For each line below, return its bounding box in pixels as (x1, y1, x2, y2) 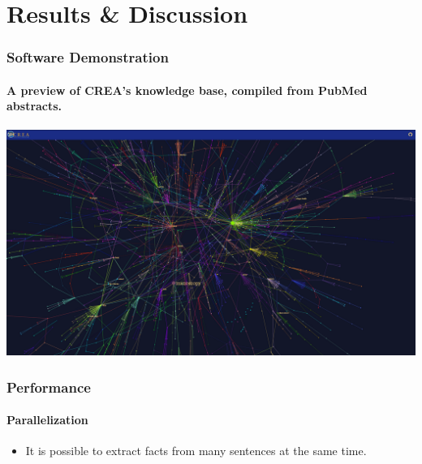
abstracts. (6, 97, 62, 114)
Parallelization (6, 411, 88, 428)
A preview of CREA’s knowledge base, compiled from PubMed (6, 81, 368, 98)
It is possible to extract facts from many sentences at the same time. (25, 442, 367, 459)
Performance (6, 376, 91, 397)
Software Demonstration (6, 47, 169, 67)
